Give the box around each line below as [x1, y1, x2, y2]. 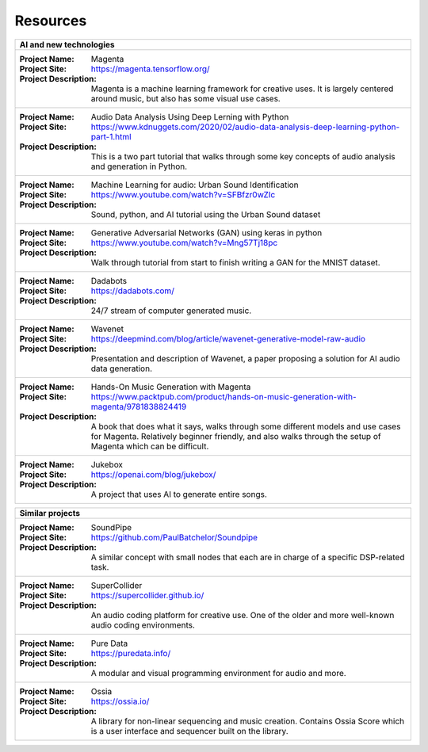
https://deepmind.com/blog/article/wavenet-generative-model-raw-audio [90, 333, 366, 344]
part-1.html [90, 131, 132, 142]
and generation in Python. [90, 161, 188, 172]
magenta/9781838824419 [90, 401, 187, 412]
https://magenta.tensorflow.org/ [90, 63, 210, 74]
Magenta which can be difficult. [90, 441, 209, 452]
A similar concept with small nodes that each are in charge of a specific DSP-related [90, 552, 405, 563]
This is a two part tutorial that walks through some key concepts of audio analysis [90, 151, 396, 162]
